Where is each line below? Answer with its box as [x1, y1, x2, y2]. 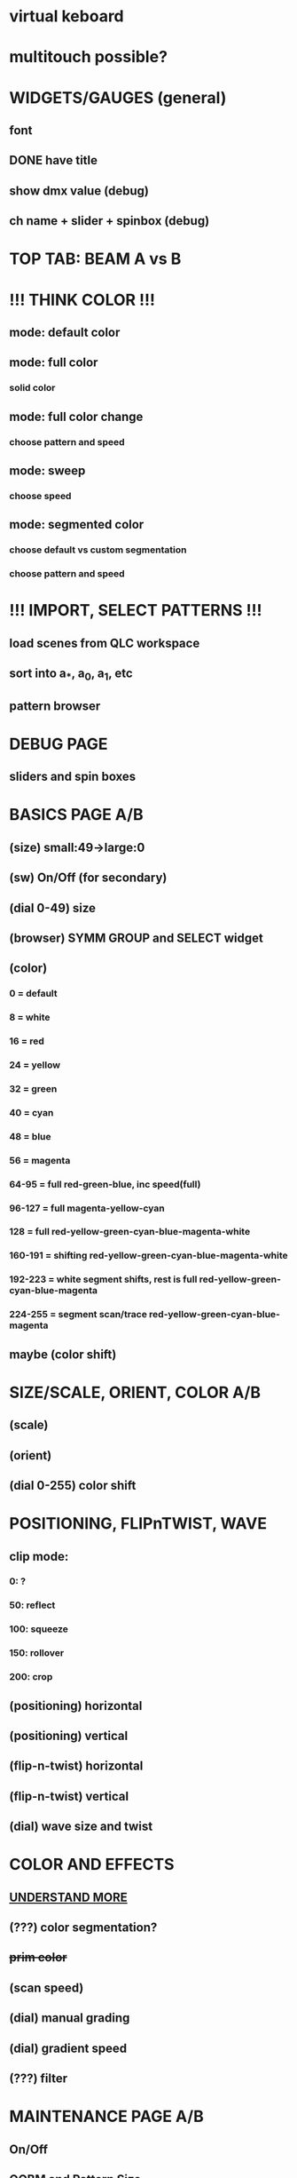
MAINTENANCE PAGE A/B [9, 2107, 204, 2126]
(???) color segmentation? [9, 1920, 158, 1936]
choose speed [9, 489, 72, 502]
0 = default [9, 988, 58, 1000]
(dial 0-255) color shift [9, 1477, 137, 1493]
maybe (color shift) [9, 1347, 117, 1362]
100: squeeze [9, 1623, 69, 1635]
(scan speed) [9, 1980, 84, 1995]
